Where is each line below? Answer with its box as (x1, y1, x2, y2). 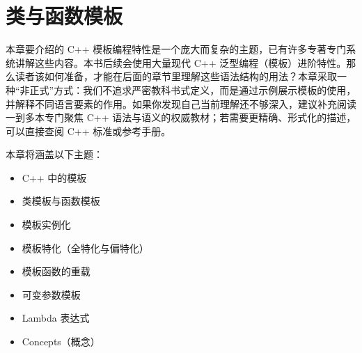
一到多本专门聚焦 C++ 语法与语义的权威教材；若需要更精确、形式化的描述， (6, 110, 356, 125)
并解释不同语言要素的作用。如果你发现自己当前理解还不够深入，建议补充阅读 (6, 96, 356, 111)
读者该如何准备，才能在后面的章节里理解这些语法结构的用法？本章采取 (15, 69, 337, 84)
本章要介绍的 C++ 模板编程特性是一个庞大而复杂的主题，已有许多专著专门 (6, 42, 347, 56)
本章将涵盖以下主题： (6, 147, 103, 162)
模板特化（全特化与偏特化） (22, 240, 149, 255)
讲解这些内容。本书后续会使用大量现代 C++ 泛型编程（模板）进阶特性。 (15, 55, 347, 70)
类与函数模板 (6, 1, 123, 30)
